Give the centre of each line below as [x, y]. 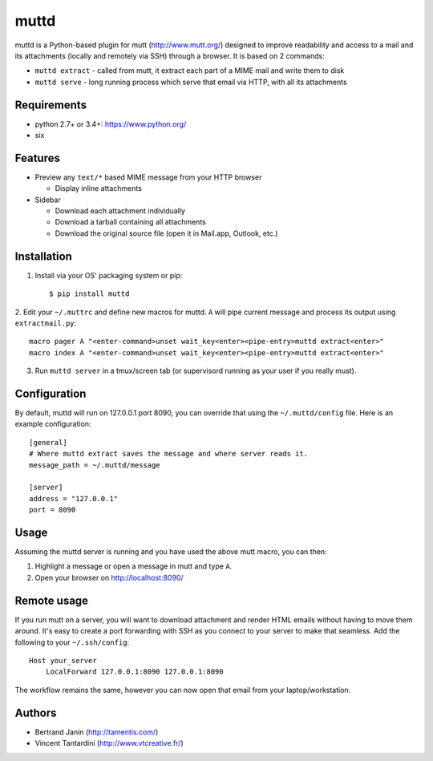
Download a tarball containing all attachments [130, 222]
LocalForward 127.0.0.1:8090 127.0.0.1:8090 [134, 672]
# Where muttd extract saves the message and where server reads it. [169, 454]
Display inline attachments [98, 188]
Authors [36, 712]
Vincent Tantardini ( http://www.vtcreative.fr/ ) [109, 743]
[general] [48, 442]
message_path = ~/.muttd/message [95, 465]
